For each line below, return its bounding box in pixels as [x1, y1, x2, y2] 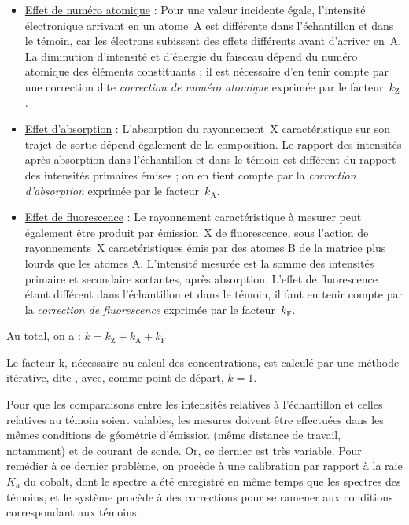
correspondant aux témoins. [6, 504, 140, 520]
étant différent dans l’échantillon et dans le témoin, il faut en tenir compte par [24, 286, 403, 302]
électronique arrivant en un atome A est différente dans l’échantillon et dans [24, 17, 394, 33]
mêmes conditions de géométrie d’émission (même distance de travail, [6, 427, 341, 443]
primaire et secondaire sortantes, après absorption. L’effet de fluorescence [24, 270, 378, 287]
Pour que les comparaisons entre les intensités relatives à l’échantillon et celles [6, 396, 383, 412]
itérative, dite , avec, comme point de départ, [6, 369, 224, 386]
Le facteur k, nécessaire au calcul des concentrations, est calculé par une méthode [6, 353, 400, 370]
